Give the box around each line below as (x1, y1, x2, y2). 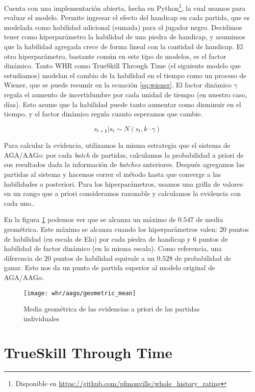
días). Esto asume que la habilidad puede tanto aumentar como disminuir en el (4, 99, 241, 109)
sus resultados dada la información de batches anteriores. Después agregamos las (4, 159, 245, 169)
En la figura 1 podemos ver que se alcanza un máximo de (4, 214, 176, 224)
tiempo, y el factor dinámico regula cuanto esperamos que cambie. (4, 109, 203, 119)
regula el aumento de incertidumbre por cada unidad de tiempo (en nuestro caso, (4, 89, 248, 99)
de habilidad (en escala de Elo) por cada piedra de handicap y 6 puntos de (4, 233, 228, 244)
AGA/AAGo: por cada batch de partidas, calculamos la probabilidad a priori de (4, 149, 244, 160)
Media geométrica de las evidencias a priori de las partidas (24, 304, 200, 314)
